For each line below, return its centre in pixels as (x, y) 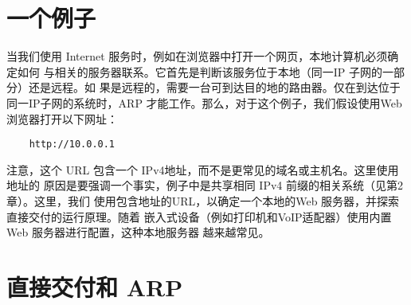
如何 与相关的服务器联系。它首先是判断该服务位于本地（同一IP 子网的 (200, 71)
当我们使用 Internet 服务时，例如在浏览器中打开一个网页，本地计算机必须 (197, 56)
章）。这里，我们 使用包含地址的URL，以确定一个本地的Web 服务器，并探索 (203, 200)
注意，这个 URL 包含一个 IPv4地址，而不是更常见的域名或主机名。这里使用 (203, 169)
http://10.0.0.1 (72, 145)
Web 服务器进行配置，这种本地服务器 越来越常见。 (138, 232)
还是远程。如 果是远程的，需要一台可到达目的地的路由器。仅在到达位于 (214, 87)
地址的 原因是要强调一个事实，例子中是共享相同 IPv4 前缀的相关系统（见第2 (205, 185)
